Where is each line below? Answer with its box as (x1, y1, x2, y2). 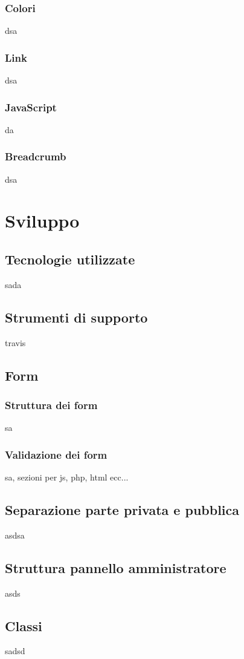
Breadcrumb (5, 149, 66, 164)
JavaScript (5, 99, 57, 114)
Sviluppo (5, 208, 80, 233)
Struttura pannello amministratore (5, 558, 226, 577)
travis (5, 336, 26, 349)
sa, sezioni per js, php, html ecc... (5, 471, 129, 484)
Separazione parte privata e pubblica (5, 500, 240, 519)
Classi (5, 616, 42, 635)
